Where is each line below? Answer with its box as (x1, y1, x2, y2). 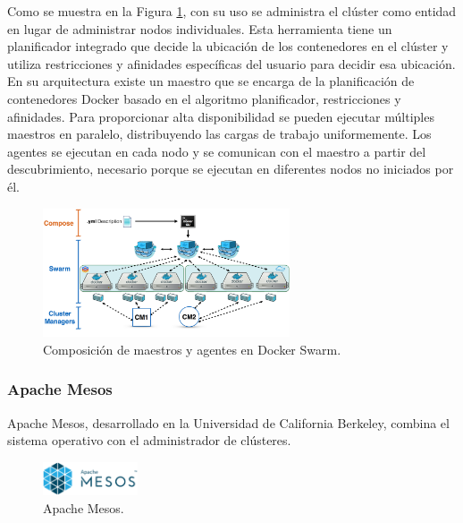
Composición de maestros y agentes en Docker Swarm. (43, 339, 341, 358)
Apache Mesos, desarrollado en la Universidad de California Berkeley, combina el (7, 413, 450, 432)
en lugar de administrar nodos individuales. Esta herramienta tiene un (7, 19, 392, 38)
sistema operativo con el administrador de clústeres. (7, 431, 291, 450)
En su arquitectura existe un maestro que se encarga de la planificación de (7, 72, 415, 90)
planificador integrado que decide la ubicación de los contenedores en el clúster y (7, 37, 449, 56)
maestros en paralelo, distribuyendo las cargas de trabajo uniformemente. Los (7, 124, 432, 143)
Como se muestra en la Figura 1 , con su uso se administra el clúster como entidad (7, 2, 457, 20)
